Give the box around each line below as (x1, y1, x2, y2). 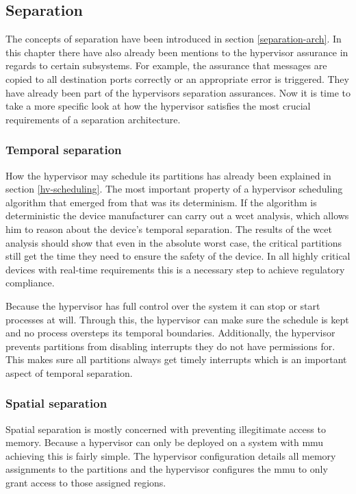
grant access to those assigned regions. (5, 476, 166, 490)
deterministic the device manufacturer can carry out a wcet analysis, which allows (5, 208, 349, 223)
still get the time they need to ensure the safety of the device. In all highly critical (5, 249, 351, 263)
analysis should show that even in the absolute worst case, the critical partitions (5, 235, 342, 249)
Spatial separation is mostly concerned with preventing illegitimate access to (5, 421, 326, 436)
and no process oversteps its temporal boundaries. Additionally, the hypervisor (5, 325, 335, 340)
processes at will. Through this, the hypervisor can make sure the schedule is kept (5, 312, 349, 326)
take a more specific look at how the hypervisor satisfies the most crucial (5, 99, 311, 113)
